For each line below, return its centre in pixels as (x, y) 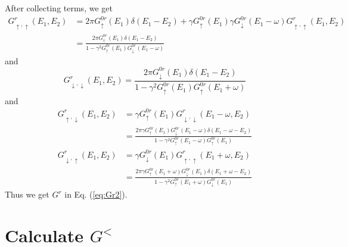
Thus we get (27, 194)
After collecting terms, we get (59, 8)
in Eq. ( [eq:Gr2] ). (96, 194)
